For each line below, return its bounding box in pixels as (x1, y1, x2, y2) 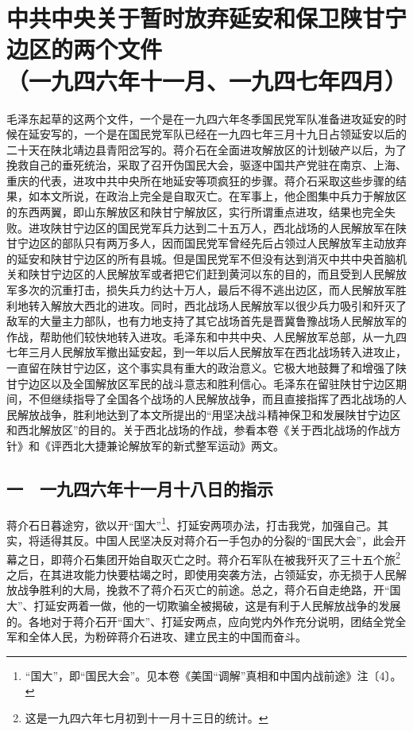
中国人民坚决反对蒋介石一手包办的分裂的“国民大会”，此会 (95, 532, 396, 549)
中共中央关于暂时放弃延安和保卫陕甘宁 (6, 2, 407, 34)
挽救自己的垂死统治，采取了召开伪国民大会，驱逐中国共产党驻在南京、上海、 (6, 157, 407, 173)
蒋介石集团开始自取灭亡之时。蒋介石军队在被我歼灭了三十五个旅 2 (61, 548, 400, 567)
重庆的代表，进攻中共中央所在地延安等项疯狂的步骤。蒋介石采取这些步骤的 (6, 172, 396, 189)
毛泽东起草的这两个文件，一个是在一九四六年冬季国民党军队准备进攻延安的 (6, 110, 396, 126)
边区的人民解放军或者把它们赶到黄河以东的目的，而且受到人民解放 (61, 266, 407, 282)
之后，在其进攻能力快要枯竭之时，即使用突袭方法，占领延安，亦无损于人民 (6, 566, 396, 582)
